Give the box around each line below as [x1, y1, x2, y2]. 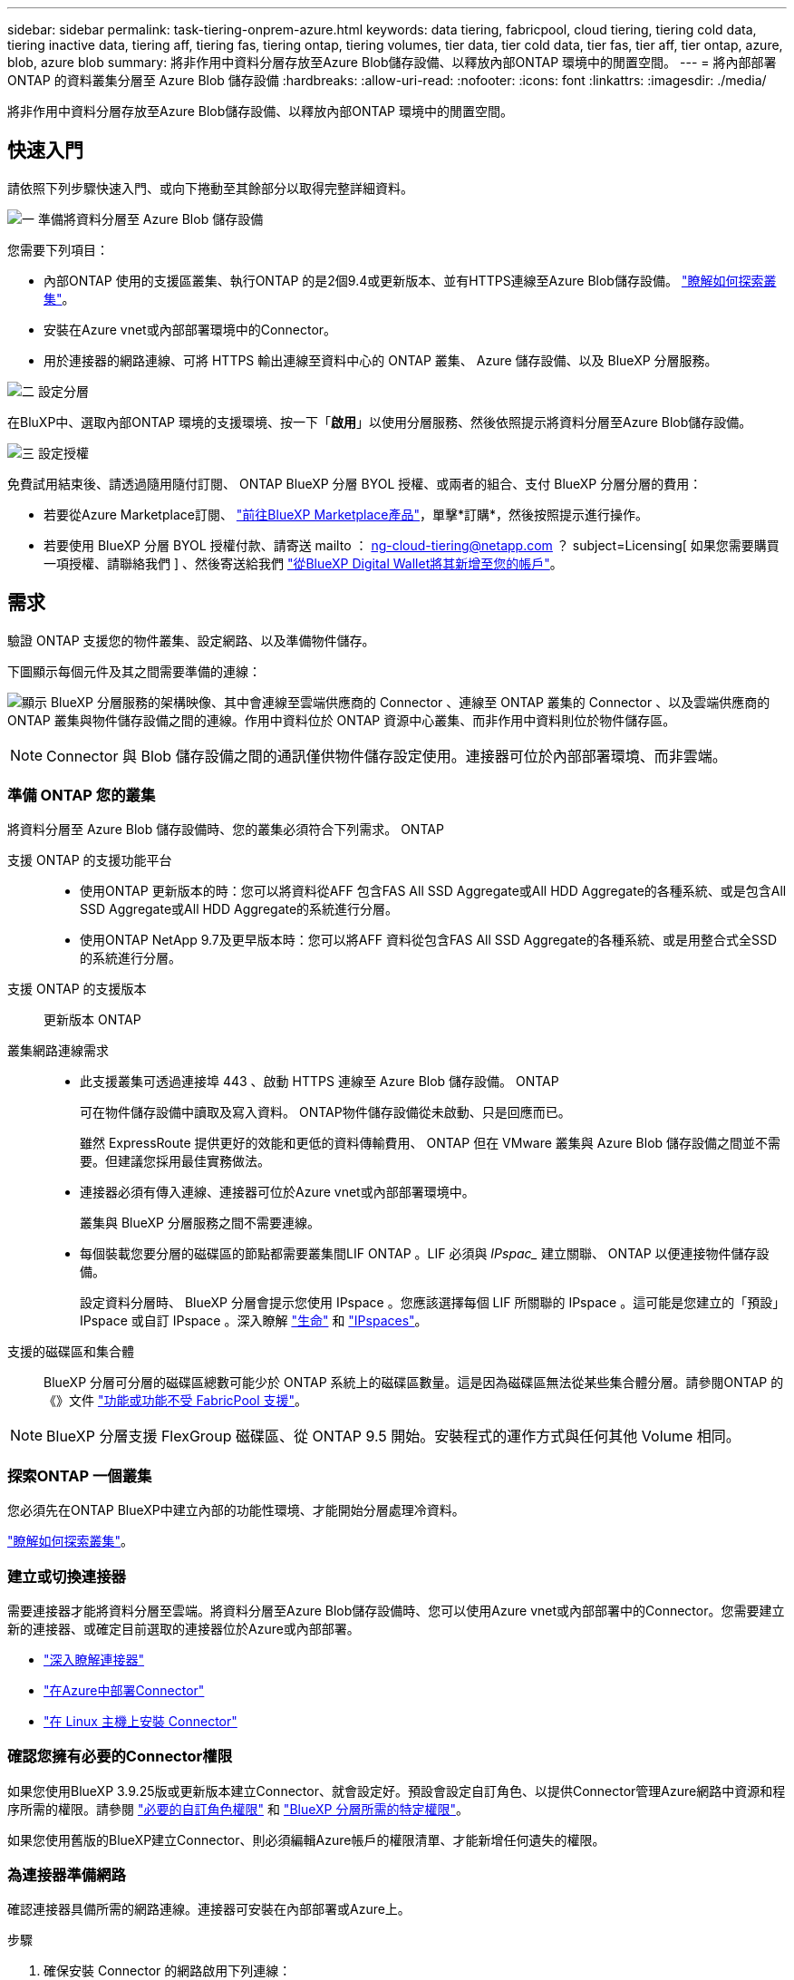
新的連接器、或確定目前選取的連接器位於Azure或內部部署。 [7, 1620, 360, 1636]
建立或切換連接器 [7, 1567, 126, 1586]
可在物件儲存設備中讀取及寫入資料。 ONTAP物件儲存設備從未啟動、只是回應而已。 [80, 1104, 571, 1121]
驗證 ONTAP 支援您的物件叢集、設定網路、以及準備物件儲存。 [7, 632, 375, 648]
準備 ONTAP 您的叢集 [7, 786, 156, 805]
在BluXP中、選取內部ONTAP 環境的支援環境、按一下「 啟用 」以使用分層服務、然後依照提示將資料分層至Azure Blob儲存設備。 [7, 413, 752, 430]
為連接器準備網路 [7, 1866, 126, 1885]
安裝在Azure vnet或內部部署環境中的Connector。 [44, 321, 337, 337]
